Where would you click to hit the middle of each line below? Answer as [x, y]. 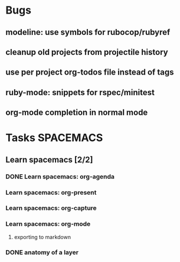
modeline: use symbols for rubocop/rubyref [88, 32]
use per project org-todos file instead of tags [90, 72]
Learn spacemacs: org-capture [51, 208]
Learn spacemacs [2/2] [49, 159]
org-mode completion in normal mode [77, 113]
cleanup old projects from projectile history [87, 52]
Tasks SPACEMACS [54, 138]
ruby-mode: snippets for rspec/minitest [80, 92]
